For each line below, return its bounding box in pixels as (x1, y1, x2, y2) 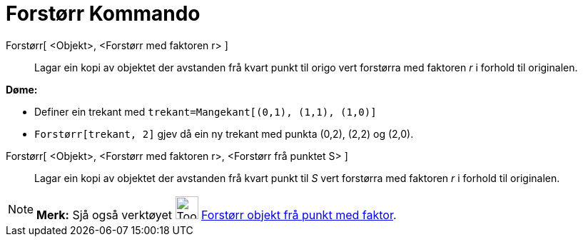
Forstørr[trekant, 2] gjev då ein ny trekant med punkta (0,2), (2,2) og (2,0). (34, 127, 414, 140)
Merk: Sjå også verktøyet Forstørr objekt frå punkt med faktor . (36, 207, 397, 222)
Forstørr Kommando (6, 1, 201, 26)
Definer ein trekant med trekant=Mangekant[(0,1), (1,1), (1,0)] (34, 105, 377, 118)
